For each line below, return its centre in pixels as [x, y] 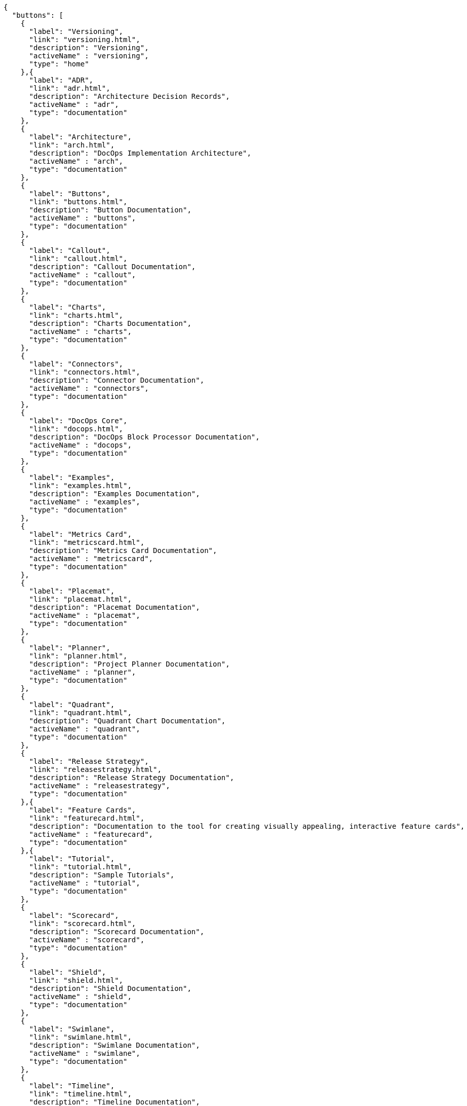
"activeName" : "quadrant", [85, 729]
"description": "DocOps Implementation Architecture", [140, 153]
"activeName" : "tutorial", [85, 883]
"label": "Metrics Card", [80, 534]
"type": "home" [59, 64]
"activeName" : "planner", [83, 672]
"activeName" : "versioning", [89, 56]
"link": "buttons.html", [78, 202]
